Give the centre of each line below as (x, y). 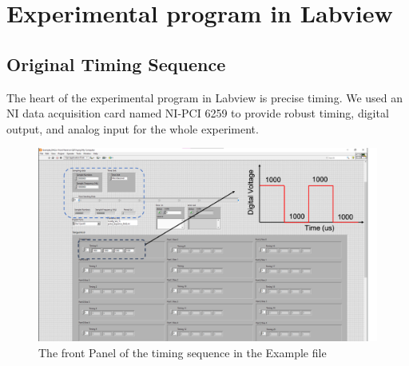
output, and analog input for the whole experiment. (133, 128)
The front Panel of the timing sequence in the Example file (183, 352)
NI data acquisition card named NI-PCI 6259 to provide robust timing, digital (198, 113)
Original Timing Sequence (116, 64)
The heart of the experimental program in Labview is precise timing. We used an (205, 97)
